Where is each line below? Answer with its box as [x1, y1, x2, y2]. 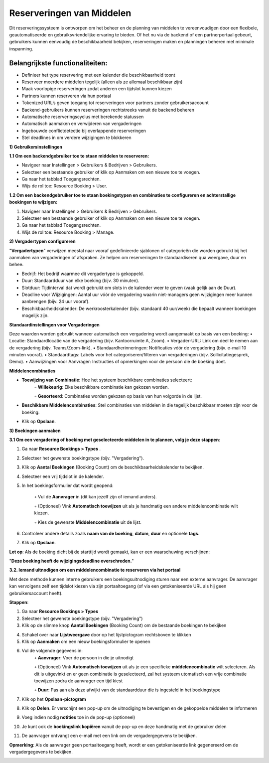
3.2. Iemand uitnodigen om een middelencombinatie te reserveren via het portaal [9, 567, 181, 573]
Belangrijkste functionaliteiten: [9, 59, 108, 67]
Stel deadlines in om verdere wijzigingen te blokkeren [21, 135, 132, 141]
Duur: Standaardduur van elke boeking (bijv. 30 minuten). [21, 278, 139, 284]
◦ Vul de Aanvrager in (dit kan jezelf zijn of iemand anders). [34, 494, 157, 500]
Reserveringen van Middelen [9, 7, 132, 18]
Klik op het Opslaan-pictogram [21, 696, 87, 702]
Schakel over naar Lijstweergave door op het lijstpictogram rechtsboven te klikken [21, 631, 191, 637]
